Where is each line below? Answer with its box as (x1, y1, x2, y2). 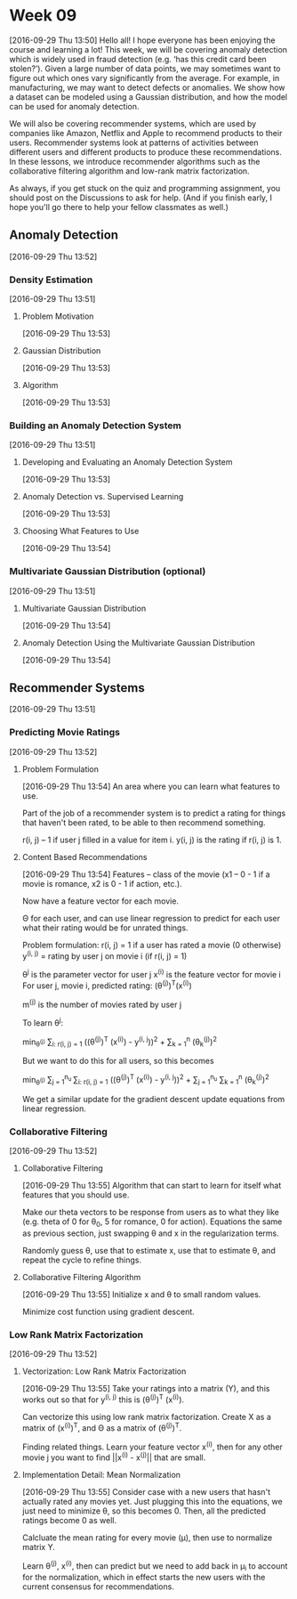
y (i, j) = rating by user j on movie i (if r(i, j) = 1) (21, 949, 188, 962)
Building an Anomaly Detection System (9, 419, 182, 432)
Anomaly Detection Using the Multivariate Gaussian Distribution (21, 637, 255, 648)
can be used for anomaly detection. (9, 101, 140, 111)
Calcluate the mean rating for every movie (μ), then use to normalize (21, 1532, 273, 1543)
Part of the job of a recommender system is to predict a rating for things (21, 808, 286, 818)
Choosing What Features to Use (21, 526, 140, 537)
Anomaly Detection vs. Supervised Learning (21, 491, 184, 502)
